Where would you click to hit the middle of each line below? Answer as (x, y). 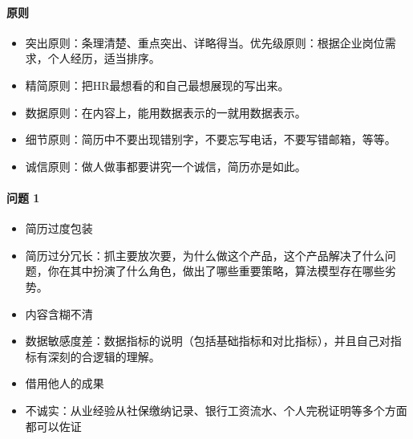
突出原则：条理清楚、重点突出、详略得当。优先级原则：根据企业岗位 (205, 42)
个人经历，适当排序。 (104, 58)
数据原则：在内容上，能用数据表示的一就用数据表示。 (166, 112)
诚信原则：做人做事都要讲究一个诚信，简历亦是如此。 (166, 166)
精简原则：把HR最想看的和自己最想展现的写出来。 (157, 85)
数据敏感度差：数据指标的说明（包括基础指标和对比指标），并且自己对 (208, 341)
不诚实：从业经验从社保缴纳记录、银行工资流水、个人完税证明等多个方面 (216, 410)
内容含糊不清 (59, 313)
